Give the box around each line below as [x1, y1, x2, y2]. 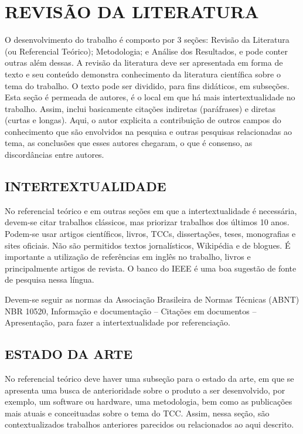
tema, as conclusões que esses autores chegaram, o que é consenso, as [5, 137, 253, 149]
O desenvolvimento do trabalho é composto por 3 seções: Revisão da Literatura [5, 33, 290, 46]
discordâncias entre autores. [5, 148, 104, 161]
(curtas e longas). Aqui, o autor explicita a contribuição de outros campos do [5, 114, 281, 126]
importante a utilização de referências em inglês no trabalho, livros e [5, 250, 251, 263]
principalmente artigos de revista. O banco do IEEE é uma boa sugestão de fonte [5, 262, 297, 274]
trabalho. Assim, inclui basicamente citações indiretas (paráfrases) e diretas [5, 102, 276, 114]
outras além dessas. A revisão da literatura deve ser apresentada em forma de [5, 56, 283, 69]
